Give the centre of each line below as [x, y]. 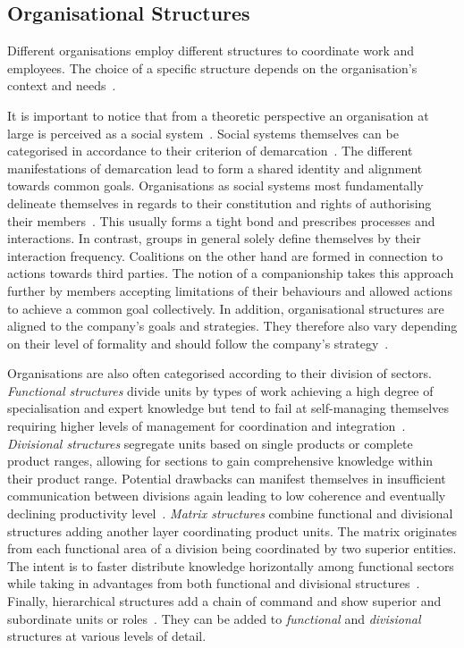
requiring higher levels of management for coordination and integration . [207, 426]
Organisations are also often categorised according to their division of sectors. [219, 373]
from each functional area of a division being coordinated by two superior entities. [232, 548]
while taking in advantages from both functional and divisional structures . [214, 583]
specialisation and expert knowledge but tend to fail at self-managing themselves [228, 408]
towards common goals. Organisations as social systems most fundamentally [215, 185]
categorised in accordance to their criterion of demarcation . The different [210, 151]
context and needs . [62, 85]
